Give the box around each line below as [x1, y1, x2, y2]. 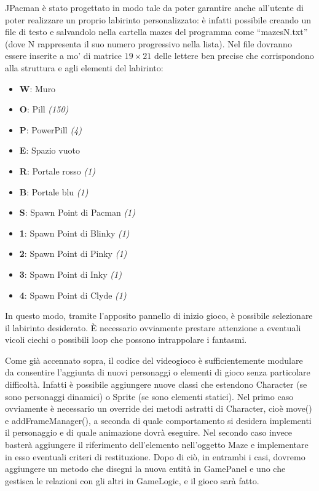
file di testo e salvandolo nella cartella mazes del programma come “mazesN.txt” [5, 25, 308, 38]
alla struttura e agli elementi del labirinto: [5, 61, 163, 74]
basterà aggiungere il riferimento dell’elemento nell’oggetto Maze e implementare [5, 438, 309, 451]
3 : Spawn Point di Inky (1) [19, 267, 122, 280]
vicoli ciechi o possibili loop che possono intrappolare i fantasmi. [5, 333, 247, 346]
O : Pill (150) [19, 103, 69, 116]
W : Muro [19, 82, 56, 95]
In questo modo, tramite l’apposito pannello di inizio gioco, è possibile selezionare [5, 309, 313, 322]
